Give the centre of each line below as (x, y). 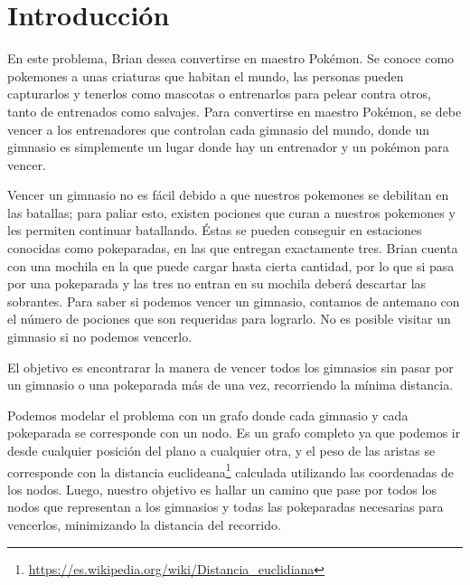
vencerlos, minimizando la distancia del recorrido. (144, 525)
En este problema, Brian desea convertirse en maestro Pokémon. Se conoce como (231, 58)
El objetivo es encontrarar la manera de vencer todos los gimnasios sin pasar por (230, 367)
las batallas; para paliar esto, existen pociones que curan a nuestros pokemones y (231, 212)
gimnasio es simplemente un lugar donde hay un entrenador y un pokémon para (228, 147)
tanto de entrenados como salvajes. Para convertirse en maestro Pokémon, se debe (235, 111)
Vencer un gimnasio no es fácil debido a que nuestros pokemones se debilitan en (228, 195)
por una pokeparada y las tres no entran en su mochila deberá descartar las (217, 283)
